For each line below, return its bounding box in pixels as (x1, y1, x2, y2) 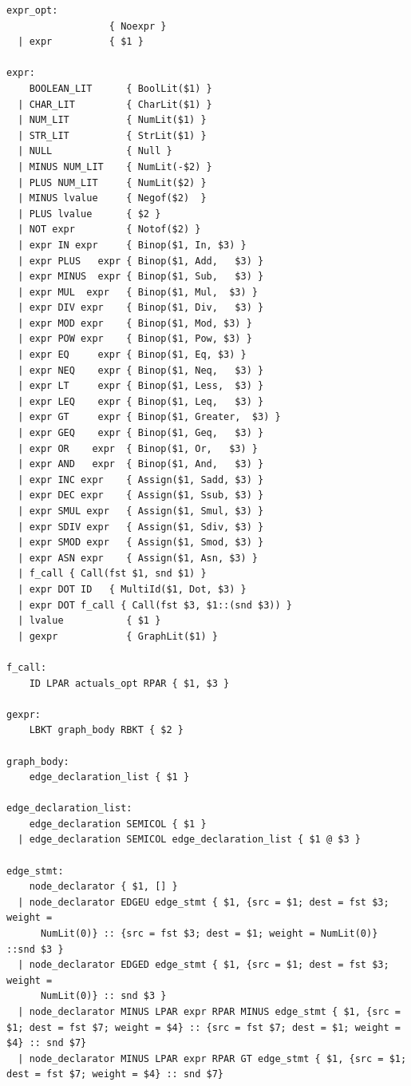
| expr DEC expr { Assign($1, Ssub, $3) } (18, 489, 264, 501)
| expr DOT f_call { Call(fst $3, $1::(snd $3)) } (18, 599, 292, 611)
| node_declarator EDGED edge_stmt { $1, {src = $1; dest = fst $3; (18, 959, 389, 971)
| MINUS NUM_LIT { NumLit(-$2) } (18, 161, 212, 172)
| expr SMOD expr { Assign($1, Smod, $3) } (18, 537, 264, 549)
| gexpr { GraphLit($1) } (18, 630, 218, 642)
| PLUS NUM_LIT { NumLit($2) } (18, 176, 207, 188)
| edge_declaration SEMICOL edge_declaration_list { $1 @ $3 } (18, 834, 361, 846)
